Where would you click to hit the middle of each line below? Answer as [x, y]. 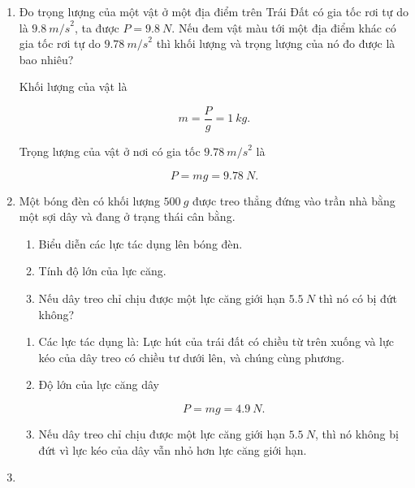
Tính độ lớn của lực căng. [102, 271]
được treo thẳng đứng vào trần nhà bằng [294, 200]
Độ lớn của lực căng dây [99, 384]
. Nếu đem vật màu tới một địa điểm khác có [284, 27]
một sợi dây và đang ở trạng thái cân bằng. [127, 216]
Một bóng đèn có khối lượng [89, 200]
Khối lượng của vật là [73, 86]
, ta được [97, 27]
